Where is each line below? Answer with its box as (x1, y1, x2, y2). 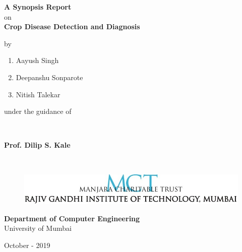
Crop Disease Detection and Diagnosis (4, 21, 140, 32)
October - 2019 (4, 239, 50, 250)
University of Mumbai (4, 223, 72, 233)
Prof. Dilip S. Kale (4, 140, 71, 150)
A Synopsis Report (4, 2, 72, 12)
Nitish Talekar (16, 89, 60, 99)
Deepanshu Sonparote (16, 72, 83, 82)
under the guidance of (4, 106, 72, 116)
